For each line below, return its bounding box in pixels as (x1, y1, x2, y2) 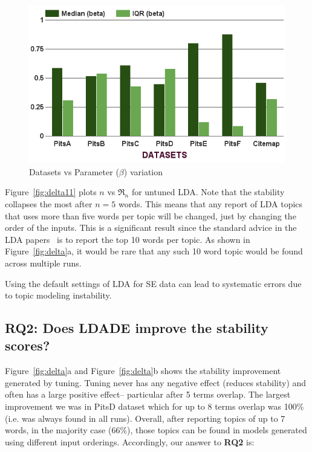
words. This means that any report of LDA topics (118, 197, 303, 210)
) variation (123, 165, 163, 178)
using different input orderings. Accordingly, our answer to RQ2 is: (5, 435, 255, 448)
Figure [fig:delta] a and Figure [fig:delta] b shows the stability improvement (5, 364, 281, 377)
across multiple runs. (5, 256, 82, 269)
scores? (5, 336, 50, 355)
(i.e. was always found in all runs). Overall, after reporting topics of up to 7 (5, 412, 285, 424)
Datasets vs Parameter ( (29, 165, 119, 178)
